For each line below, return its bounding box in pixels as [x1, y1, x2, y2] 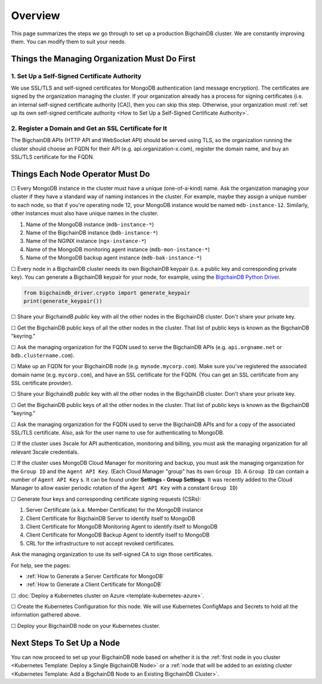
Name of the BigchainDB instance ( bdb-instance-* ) [26, 229, 158, 236]
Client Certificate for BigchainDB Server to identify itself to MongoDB [26, 514, 196, 522]
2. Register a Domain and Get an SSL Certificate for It [11, 124, 168, 133]
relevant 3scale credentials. [11, 448, 79, 455]
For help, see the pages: [11, 562, 71, 569]
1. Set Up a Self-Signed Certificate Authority [11, 72, 142, 80]
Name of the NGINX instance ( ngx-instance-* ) [26, 238, 147, 245]
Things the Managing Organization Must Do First [11, 54, 196, 64]
